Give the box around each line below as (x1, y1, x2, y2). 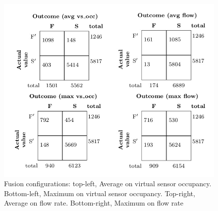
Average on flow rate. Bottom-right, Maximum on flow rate (4, 198, 183, 208)
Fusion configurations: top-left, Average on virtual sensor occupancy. (4, 178, 212, 189)
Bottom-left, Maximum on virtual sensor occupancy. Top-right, (4, 188, 195, 198)
